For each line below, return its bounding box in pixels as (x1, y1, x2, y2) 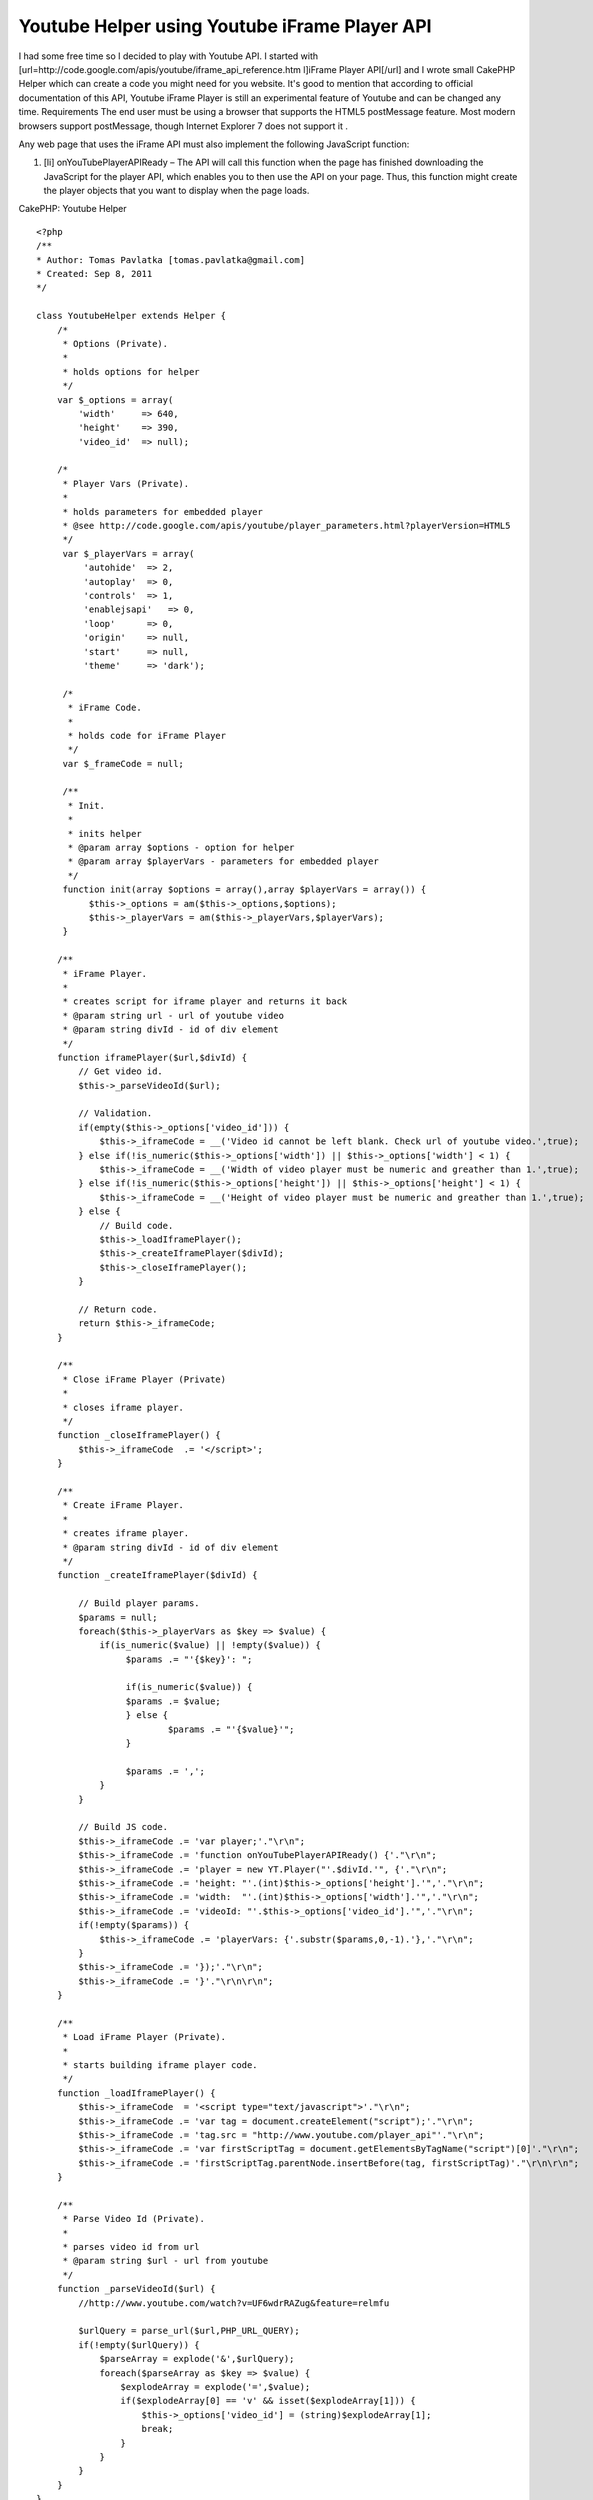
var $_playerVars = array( (62, 548, 195, 559)
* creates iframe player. (62, 1528, 190, 1539)
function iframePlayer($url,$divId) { (56, 1051, 248, 1063)
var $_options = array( (56, 394, 174, 405)
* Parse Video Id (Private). (62, 2213, 205, 2225)
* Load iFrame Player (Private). (62, 2031, 227, 2043)
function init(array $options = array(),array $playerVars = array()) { (62, 884, 427, 895)
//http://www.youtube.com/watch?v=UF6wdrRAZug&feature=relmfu (78, 2297, 390, 2309)
